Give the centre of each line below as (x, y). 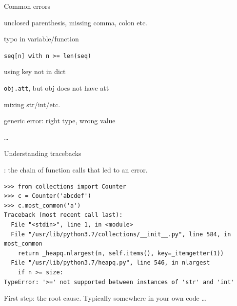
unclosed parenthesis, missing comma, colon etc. (76, 22)
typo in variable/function (41, 39)
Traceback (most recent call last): (63, 215)
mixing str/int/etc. (32, 104)
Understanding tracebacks (43, 153)
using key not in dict (35, 71)
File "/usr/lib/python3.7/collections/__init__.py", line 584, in (121, 234)
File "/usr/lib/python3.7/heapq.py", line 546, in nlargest (110, 263)
